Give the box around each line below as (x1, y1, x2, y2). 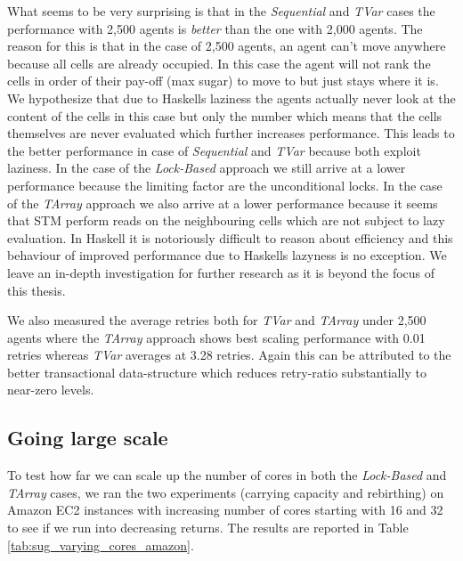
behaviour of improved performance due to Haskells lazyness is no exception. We (7, 246, 447, 264)
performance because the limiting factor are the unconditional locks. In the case (7, 175, 443, 194)
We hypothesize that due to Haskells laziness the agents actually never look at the (7, 88, 456, 107)
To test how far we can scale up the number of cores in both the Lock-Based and (7, 466, 447, 484)
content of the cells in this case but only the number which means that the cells (7, 106, 443, 125)
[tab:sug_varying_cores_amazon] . (7, 535, 194, 554)
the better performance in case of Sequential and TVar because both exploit (7, 141, 421, 159)
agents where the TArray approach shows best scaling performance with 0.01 (7, 328, 426, 346)
